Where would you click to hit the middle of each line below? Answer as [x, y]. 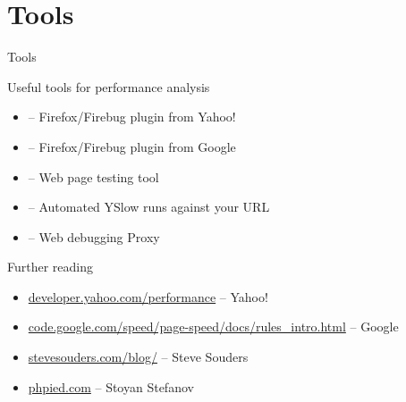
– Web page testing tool [93, 176]
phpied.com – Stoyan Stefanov [111, 386]
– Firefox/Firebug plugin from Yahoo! [132, 117]
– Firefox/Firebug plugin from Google [132, 146]
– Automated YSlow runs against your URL [149, 207]
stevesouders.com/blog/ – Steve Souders [138, 357]
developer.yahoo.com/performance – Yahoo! [148, 296]
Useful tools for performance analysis [109, 86]
